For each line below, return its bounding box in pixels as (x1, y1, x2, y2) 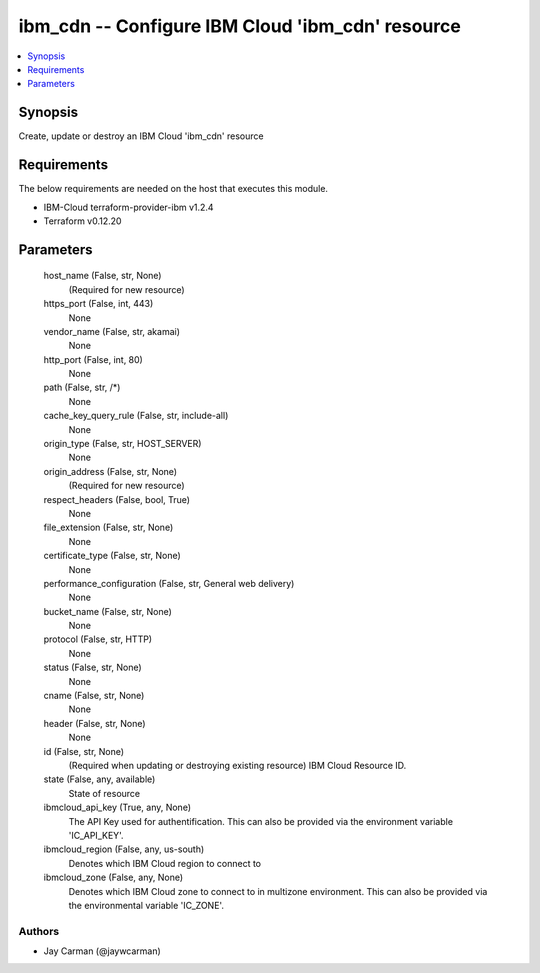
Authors (18, 924, 60, 938)
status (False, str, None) (43, 661, 142, 674)
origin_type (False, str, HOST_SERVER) (43, 438, 202, 450)
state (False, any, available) (43, 773, 156, 785)
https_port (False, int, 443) (43, 298, 154, 310)
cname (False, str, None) (43, 690, 145, 702)
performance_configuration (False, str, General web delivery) (43, 577, 295, 589)
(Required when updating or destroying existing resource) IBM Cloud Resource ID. (68, 760, 407, 771)
